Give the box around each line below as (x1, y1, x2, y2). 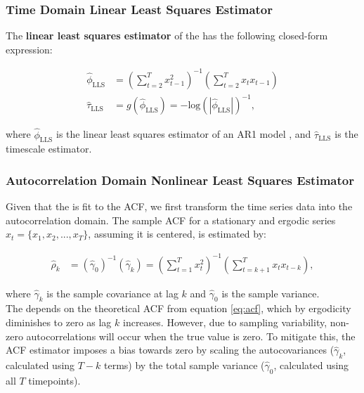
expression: (6, 41, 53, 56)
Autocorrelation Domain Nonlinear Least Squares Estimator (6, 172, 354, 188)
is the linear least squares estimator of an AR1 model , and (56, 127, 311, 141)
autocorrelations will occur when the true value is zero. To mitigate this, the (26, 328, 356, 343)
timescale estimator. (6, 141, 92, 156)
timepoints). (28, 373, 81, 387)
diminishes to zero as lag (6, 315, 112, 329)
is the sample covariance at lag (46, 285, 178, 300)
